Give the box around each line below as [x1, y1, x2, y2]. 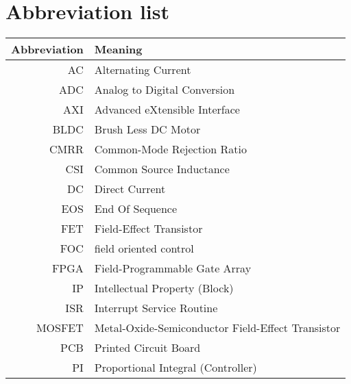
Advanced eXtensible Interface [94, 101, 240, 118]
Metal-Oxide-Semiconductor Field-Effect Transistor [94, 320, 341, 336]
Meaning [94, 41, 143, 57]
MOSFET [36, 320, 84, 336]
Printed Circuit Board [94, 340, 201, 356]
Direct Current [94, 181, 166, 197]
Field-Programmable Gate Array [94, 260, 252, 277]
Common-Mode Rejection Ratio [94, 141, 247, 157]
